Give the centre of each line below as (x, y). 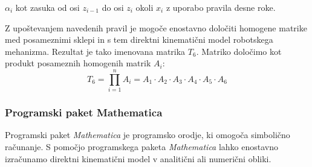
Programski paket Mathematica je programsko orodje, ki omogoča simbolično (148, 135)
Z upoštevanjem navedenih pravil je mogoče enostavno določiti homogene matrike (156, 27)
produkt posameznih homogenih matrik (78, 63)
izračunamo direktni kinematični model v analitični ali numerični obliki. (138, 158)
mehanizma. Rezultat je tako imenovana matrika (95, 51)
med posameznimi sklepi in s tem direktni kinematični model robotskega (139, 39)
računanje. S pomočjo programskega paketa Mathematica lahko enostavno (142, 146)
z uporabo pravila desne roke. (221, 7)
